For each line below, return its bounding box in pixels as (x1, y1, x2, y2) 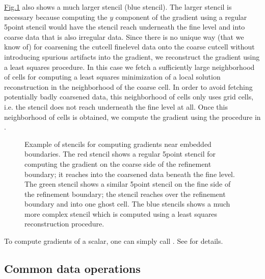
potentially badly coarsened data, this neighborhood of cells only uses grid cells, (4, 91, 254, 102)
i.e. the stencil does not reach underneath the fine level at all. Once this (4, 101, 228, 112)
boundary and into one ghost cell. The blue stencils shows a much (24, 198, 230, 209)
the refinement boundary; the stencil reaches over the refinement (24, 188, 226, 199)
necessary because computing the (4, 11, 108, 22)
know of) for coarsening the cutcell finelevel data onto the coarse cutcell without (4, 41, 255, 52)
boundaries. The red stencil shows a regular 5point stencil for (24, 148, 216, 159)
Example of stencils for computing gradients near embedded (24, 138, 211, 149)
